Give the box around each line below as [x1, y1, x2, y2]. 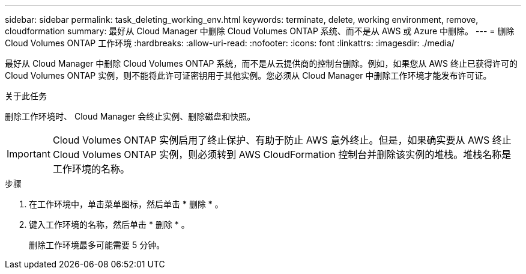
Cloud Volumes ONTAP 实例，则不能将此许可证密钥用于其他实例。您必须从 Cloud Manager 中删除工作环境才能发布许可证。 [5, 70, 492, 81]
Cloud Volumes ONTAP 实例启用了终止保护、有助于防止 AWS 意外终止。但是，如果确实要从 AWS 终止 [52, 134, 512, 146]
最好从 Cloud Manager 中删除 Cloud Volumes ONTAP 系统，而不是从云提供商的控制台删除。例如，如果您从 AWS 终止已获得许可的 [5, 58, 518, 68]
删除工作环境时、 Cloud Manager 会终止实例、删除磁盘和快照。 [5, 111, 256, 121]
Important [7, 148, 50, 160]
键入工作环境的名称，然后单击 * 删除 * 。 [29, 219, 190, 230]
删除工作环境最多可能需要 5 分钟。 [29, 240, 165, 250]
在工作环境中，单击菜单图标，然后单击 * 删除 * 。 [29, 199, 223, 209]
